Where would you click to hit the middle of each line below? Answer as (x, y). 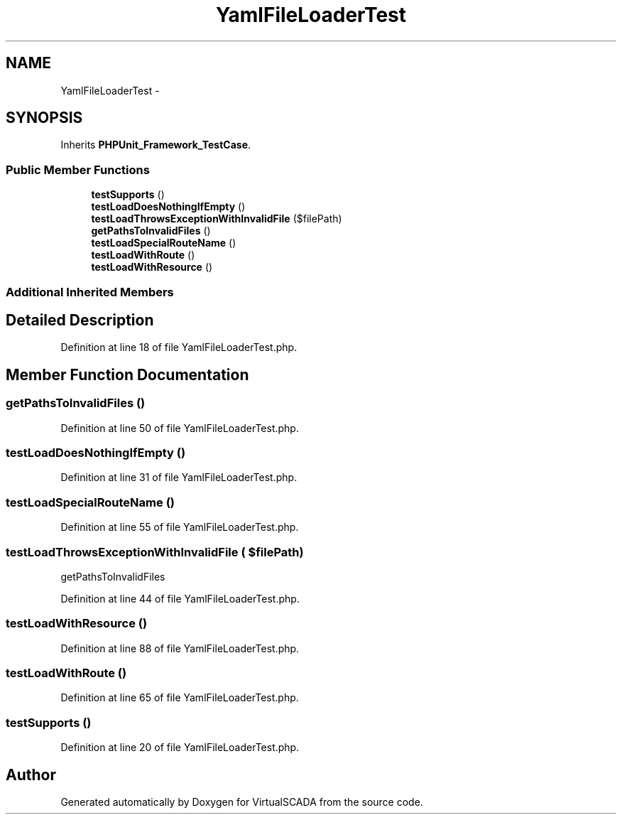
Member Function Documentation (127, 374)
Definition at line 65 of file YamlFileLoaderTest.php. (180, 698)
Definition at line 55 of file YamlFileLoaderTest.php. (180, 527)
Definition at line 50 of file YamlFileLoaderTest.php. (180, 428)
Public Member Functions (78, 169)
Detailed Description (80, 320)
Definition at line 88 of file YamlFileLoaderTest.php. (180, 648)
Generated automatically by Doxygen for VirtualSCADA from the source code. (242, 802)
